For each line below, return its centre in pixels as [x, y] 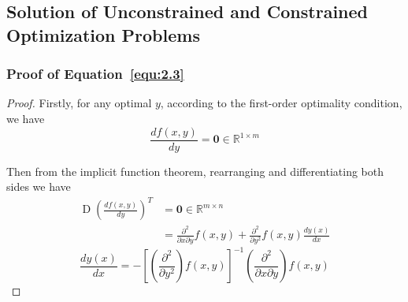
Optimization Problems [103, 34]
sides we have [39, 186]
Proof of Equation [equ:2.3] [95, 74]
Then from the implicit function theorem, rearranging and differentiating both [195, 171]
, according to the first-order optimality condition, [281, 103]
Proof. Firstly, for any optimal [79, 103]
